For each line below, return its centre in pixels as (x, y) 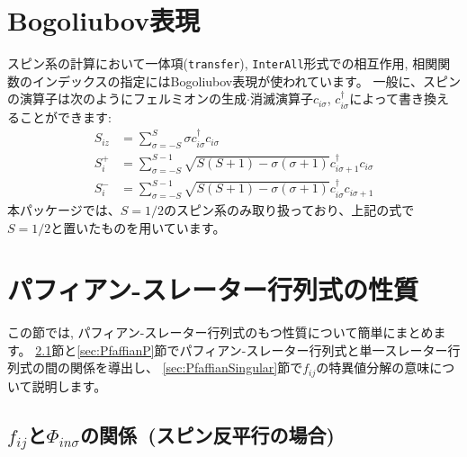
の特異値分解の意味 (373, 367)
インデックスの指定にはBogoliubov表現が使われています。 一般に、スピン (246, 81)
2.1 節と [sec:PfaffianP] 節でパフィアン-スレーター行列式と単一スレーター (242, 349)
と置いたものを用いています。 (138, 227)
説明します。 (69, 385)
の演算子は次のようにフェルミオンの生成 (127, 99)
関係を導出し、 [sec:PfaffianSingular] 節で (186, 367)
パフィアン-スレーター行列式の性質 (213, 289)
